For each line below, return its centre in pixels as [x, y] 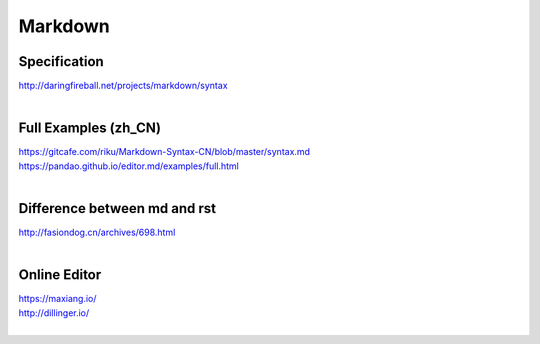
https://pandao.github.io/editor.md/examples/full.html [129, 166]
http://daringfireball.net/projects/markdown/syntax [123, 86]
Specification [61, 61]
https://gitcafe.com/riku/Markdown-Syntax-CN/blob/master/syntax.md [164, 152]
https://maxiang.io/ [57, 299]
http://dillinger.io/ [54, 312]
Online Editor [60, 275]
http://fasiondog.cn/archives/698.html [97, 232]
